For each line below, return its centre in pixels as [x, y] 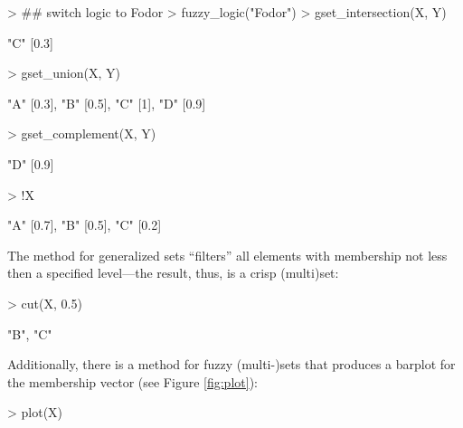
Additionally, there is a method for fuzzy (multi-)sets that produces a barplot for [231, 364]
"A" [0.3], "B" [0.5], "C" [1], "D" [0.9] [107, 103]
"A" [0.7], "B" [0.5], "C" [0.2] [85, 225]
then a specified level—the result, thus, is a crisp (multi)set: [173, 273]
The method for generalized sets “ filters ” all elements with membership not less [227, 255]
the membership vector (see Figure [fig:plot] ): [132, 381]
